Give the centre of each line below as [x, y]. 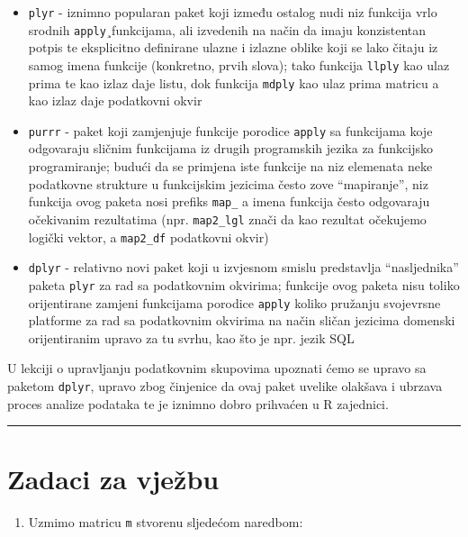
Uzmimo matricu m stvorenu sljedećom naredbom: [166, 522]
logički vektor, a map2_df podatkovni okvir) [148, 237]
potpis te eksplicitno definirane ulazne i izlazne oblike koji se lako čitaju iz [233, 47]
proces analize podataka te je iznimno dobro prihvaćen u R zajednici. [198, 403]
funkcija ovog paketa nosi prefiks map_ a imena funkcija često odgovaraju [229, 201]
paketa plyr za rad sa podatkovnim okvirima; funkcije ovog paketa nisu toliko [244, 284]
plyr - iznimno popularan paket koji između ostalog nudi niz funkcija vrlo [233, 12]
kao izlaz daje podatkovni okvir [115, 100]
